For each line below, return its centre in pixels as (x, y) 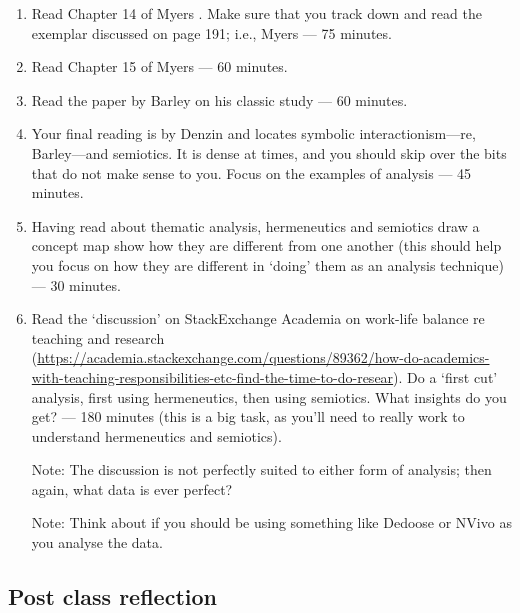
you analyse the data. (97, 542)
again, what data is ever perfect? (132, 488)
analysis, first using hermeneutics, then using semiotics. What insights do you (269, 396)
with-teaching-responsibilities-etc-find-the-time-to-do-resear (212, 376)
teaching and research (98, 337)
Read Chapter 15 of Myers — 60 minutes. (159, 66)
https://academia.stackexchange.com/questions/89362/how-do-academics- (263, 357)
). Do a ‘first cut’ (445, 376)
